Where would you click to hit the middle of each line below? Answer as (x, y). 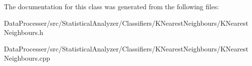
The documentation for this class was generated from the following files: (112, 6)
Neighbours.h (24, 32)
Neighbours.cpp (27, 58)
